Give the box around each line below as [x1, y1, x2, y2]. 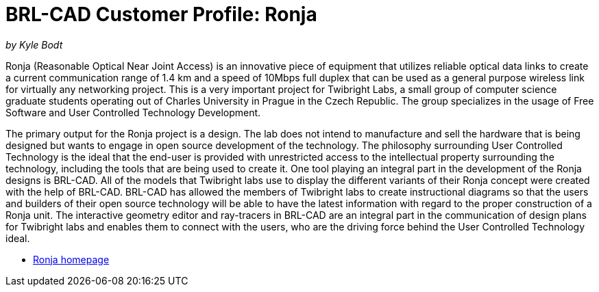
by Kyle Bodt [5, 38, 63, 51]
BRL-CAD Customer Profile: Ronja [5, 3, 317, 26]
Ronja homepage [33, 253, 110, 265]
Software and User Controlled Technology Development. [5, 106, 261, 118]
